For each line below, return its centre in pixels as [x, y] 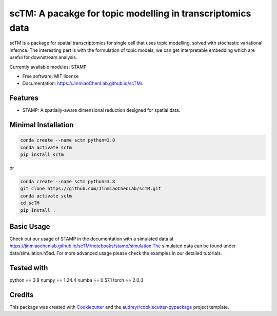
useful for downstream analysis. [43, 57]
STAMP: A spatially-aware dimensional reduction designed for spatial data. [101, 110]
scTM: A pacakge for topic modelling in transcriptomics [130, 13]
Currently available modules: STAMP [48, 67]
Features [24, 98]
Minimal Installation [42, 125]
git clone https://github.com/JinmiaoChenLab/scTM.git [91, 189]
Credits [22, 295]
